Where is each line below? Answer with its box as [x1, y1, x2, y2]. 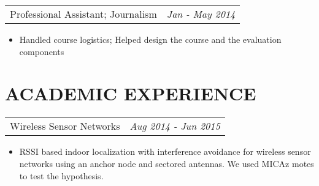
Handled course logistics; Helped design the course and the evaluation [19, 33, 282, 45]
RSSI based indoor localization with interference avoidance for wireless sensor [19, 145, 311, 158]
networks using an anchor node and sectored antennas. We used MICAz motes [19, 157, 314, 169]
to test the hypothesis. [19, 169, 104, 182]
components [19, 45, 64, 58]
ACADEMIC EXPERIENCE [5, 81, 256, 106]
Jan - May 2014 [166, 7, 236, 21]
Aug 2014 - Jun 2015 [129, 119, 220, 133]
